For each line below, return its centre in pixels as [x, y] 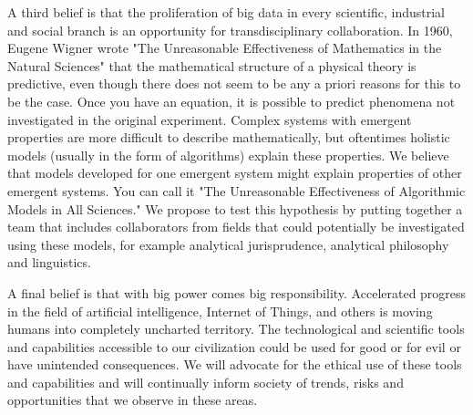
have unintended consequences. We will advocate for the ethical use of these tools [235, 364]
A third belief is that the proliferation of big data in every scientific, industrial [226, 12]
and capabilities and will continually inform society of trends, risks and [206, 382]
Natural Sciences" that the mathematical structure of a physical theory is [212, 65]
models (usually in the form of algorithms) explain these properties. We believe [228, 155]
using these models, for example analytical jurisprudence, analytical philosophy [228, 244]
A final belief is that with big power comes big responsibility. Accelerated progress [237, 292]
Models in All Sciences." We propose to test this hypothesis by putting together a [235, 208]
